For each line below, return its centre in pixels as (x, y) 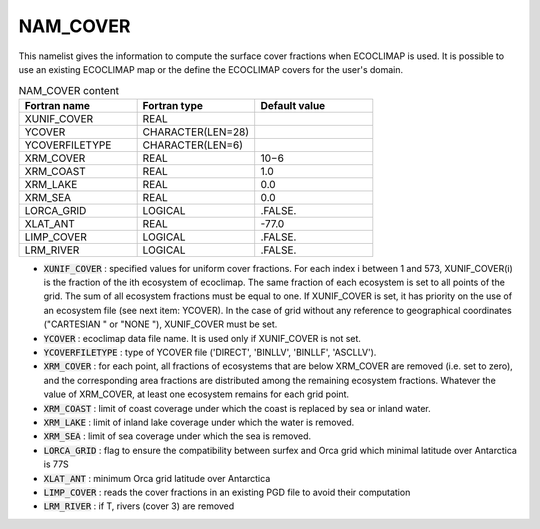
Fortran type (173, 105)
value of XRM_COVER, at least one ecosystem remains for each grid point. (196, 394)
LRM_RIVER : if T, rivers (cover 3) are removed (139, 506)
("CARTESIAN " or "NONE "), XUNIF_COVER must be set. (160, 324)
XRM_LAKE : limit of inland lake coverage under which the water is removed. (199, 422)
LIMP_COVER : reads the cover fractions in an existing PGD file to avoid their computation (227, 492)
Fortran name (57, 105)
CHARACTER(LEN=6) (193, 145)
